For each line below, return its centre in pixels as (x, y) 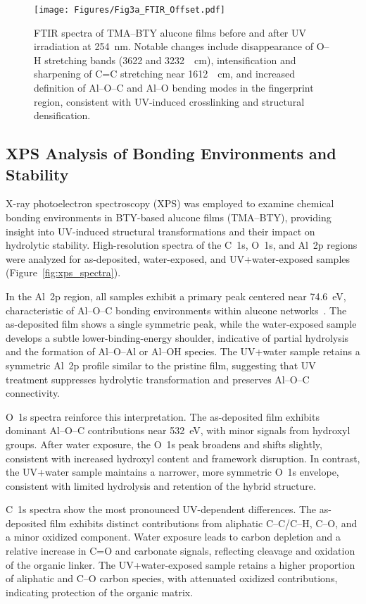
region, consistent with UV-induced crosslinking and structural (169, 101)
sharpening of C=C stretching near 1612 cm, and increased (164, 74)
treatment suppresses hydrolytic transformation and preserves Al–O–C (158, 379)
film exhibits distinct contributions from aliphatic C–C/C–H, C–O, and (203, 523)
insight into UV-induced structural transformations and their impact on (160, 231)
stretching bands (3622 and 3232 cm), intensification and (170, 60)
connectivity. (33, 393)
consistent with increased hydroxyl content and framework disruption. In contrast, (183, 458)
